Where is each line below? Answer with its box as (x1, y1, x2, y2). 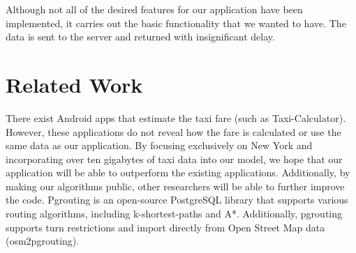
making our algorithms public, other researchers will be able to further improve (6, 178, 345, 193)
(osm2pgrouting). (6, 233, 80, 248)
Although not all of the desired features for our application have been (6, 2, 303, 16)
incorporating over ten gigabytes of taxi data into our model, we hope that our (6, 151, 343, 166)
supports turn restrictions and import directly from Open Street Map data (6, 220, 325, 234)
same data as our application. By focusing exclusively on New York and (6, 138, 313, 153)
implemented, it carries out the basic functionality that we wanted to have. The (6, 15, 346, 30)
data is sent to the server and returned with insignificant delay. (6, 29, 275, 44)
